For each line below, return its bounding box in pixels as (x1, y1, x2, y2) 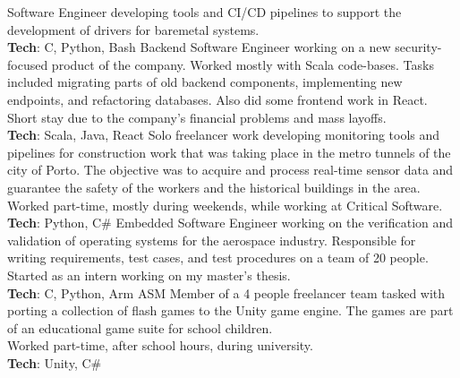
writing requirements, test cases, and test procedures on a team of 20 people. (7, 248, 429, 267)
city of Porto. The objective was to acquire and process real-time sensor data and (7, 160, 454, 179)
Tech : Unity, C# (7, 353, 102, 372)
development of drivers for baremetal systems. (7, 20, 260, 39)
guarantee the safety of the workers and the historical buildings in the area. (7, 177, 421, 196)
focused (7, 55, 48, 73)
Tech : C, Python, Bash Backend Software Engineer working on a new (7, 38, 391, 56)
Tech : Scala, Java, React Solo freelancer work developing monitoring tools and (7, 125, 440, 144)
